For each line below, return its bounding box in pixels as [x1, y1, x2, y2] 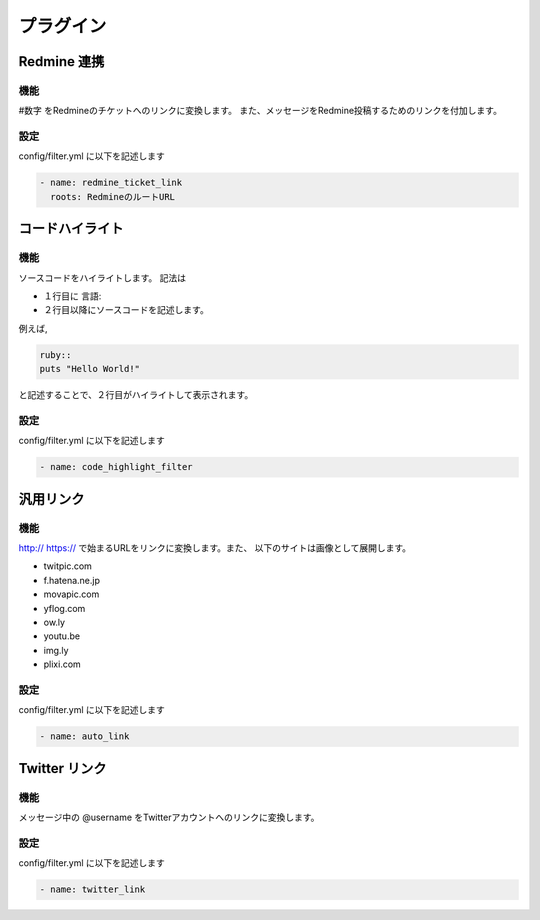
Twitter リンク [18, 760, 107, 777]
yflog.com [43, 602, 86, 614]
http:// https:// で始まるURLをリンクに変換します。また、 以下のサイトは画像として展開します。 [18, 541, 412, 554]
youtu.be [43, 630, 80, 642]
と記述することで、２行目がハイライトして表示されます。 [18, 389, 254, 401]
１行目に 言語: [43, 290, 102, 302]
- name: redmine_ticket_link [39, 177, 183, 189]
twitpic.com [43, 560, 92, 572]
